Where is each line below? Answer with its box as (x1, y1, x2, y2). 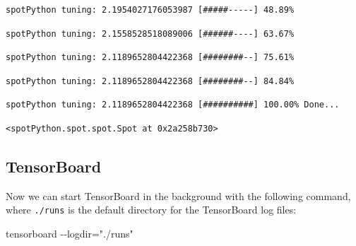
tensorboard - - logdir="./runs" (6, 226, 133, 241)
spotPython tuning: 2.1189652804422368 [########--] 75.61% (6, 52, 295, 63)
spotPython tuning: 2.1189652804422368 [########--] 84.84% (6, 76, 295, 86)
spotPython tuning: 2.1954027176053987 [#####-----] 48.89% (6, 5, 295, 15)
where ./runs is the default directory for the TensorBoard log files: (6, 202, 297, 217)
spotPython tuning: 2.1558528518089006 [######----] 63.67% (6, 28, 295, 39)
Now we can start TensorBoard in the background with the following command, (6, 188, 351, 203)
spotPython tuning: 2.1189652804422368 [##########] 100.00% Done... (6, 100, 340, 110)
